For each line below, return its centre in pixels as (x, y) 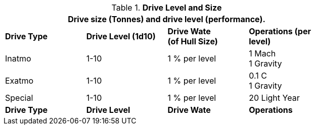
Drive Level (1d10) (121, 36)
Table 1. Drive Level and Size (167, 8)
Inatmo (18, 58)
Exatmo (19, 81)
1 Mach (262, 53)
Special (19, 98)
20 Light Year (274, 98)
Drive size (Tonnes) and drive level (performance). (167, 19)
